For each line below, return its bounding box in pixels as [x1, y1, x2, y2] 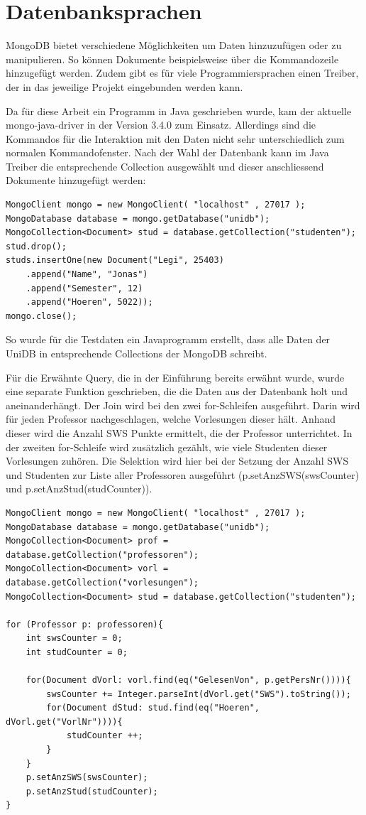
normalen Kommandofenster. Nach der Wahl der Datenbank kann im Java [6, 145, 329, 160]
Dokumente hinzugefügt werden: [6, 173, 146, 188]
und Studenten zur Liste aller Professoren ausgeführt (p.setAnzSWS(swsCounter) [6, 467, 360, 482]
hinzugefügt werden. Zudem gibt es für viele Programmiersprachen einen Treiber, [6, 65, 359, 80]
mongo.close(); [6, 311, 77, 321]
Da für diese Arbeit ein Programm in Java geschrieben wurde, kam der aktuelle [6, 103, 352, 118]
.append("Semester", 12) [26, 283, 143, 293]
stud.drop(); [6, 241, 67, 252]
